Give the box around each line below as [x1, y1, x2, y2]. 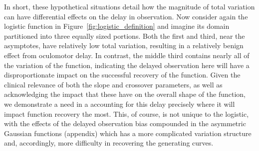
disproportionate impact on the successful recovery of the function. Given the [4, 70, 241, 80]
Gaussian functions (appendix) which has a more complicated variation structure [4, 128, 252, 138]
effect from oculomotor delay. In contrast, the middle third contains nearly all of [4, 50, 250, 60]
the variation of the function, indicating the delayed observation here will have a [4, 60, 250, 70]
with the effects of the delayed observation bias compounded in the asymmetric [4, 118, 246, 129]
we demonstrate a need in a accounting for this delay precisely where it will [4, 98, 235, 109]
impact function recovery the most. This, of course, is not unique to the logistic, [4, 108, 249, 119]
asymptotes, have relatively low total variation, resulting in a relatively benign [4, 40, 244, 51]
